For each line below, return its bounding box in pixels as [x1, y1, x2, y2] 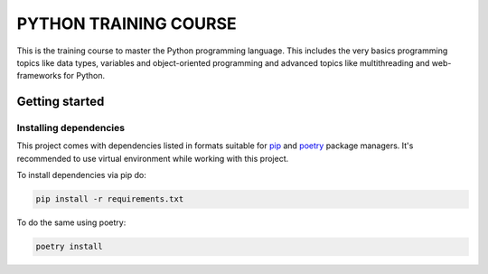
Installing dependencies [16, 122, 126, 135]
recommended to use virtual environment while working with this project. [16, 153, 289, 164]
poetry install [35, 241, 103, 252]
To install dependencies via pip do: [16, 170, 146, 181]
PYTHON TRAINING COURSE [16, 14, 237, 33]
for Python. [63, 71, 106, 81]
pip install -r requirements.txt [35, 194, 184, 204]
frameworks [16, 71, 62, 81]
